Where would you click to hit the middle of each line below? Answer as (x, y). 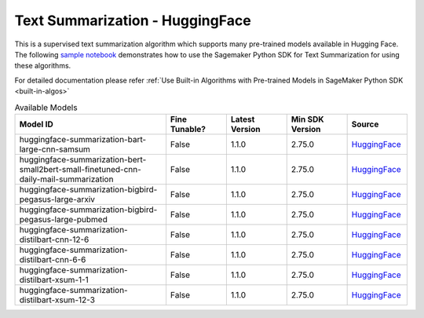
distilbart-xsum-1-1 (54, 280)
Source (365, 124)
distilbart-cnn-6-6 (53, 259)
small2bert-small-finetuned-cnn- (80, 169)
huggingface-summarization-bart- (83, 139)
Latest (243, 119)
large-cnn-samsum (55, 149)
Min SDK (307, 119)
